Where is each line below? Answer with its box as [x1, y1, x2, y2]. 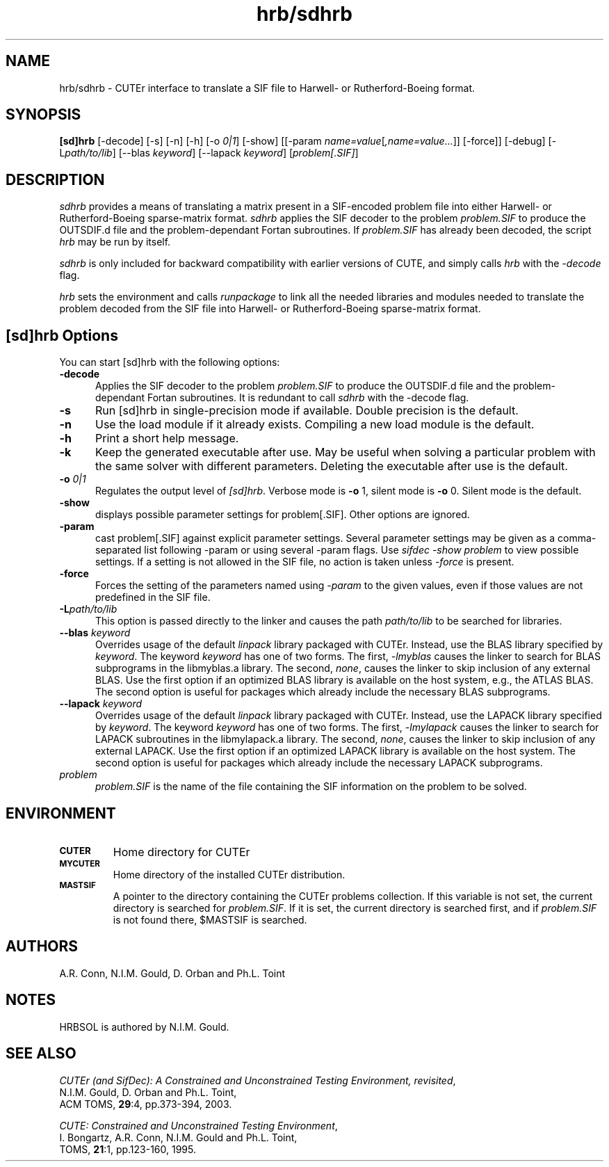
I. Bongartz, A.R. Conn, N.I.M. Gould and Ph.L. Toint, [59, 1131, 298, 1143]
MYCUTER [59, 858, 100, 869]
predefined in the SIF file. [95, 591, 211, 604]
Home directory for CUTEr [113, 844, 250, 859]
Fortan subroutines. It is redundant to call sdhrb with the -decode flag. [147, 392, 469, 404]
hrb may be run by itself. [59, 236, 171, 248]
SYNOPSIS [6, 106, 81, 124]
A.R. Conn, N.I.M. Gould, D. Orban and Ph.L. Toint [59, 967, 286, 979]
